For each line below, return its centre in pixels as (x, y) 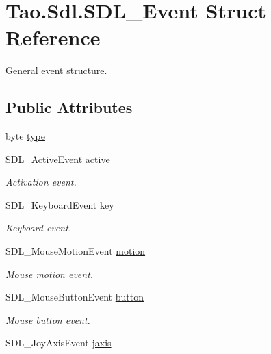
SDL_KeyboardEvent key (60, 204)
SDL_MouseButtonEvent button (75, 297)
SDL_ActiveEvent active (58, 159)
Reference (53, 37)
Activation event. (41, 182)
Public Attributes (69, 107)
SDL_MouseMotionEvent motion (76, 251)
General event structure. (56, 70)
